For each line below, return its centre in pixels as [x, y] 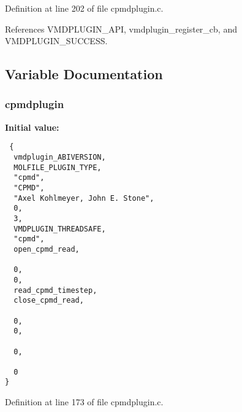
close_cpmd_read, [49, 301]
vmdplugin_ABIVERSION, [60, 157]
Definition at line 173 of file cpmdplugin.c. [84, 402]
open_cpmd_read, [47, 249]
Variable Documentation [84, 74]
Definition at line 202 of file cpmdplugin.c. [84, 8]
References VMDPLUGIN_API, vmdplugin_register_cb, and [121, 29]
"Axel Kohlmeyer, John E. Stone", [84, 198]
